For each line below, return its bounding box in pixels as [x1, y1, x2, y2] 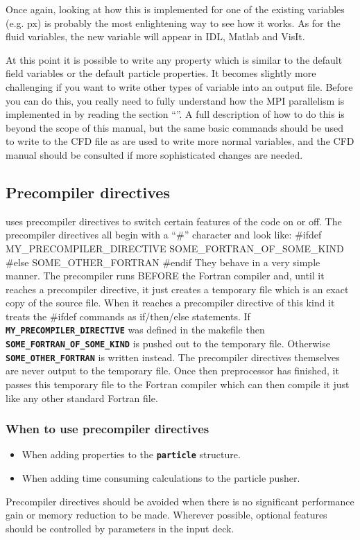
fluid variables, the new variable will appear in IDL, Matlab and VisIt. [6, 29, 305, 44]
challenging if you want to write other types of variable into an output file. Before [6, 79, 353, 94]
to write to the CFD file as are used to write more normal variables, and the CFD [6, 134, 354, 148]
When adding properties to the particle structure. [22, 447, 241, 462]
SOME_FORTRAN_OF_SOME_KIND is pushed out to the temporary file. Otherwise [6, 336, 330, 351]
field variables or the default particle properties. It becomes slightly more [6, 66, 316, 80]
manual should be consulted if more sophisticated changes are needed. [6, 147, 303, 162]
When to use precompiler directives [6, 420, 209, 437]
